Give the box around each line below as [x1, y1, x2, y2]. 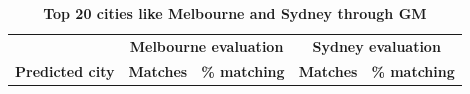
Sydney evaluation [312, 35, 441, 56]
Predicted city [15, 60, 115, 81]
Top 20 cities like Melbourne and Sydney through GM [43, 3, 427, 23]
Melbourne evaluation [129, 35, 284, 56]
